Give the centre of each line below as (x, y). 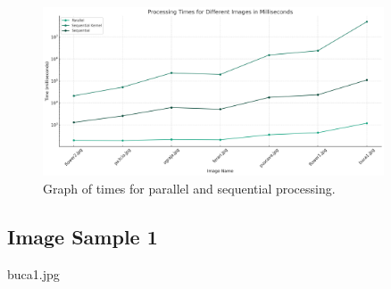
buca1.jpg (33, 273)
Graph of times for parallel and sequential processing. (189, 188)
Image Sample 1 (83, 236)
